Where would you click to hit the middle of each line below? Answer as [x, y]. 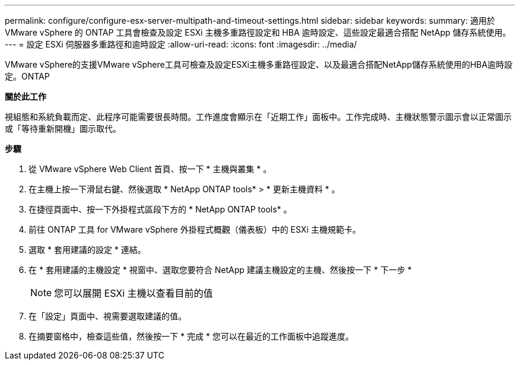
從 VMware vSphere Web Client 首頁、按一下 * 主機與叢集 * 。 [150, 169]
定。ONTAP [27, 76]
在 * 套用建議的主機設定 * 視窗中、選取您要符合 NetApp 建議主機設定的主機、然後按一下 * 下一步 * [220, 270]
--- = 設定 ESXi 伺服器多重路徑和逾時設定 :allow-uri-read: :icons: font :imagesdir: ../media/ [181, 44]
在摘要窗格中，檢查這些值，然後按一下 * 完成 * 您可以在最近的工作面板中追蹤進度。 [191, 336]
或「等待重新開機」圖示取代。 [63, 128]
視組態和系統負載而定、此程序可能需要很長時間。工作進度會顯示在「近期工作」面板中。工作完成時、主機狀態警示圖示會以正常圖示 [258, 117]
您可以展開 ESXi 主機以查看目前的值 [134, 293]
